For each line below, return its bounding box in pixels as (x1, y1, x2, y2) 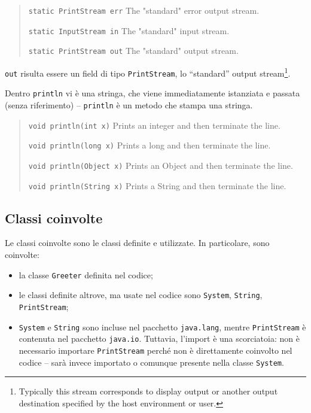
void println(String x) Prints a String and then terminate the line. (28, 179, 286, 192)
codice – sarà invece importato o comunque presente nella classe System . (19, 356, 284, 368)
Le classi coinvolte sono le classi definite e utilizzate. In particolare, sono (5, 236, 270, 249)
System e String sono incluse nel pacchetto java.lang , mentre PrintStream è (19, 320, 306, 333)
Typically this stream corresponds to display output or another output (19, 385, 278, 397)
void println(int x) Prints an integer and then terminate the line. (28, 119, 280, 131)
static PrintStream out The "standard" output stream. (28, 44, 239, 57)
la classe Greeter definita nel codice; (19, 268, 153, 281)
